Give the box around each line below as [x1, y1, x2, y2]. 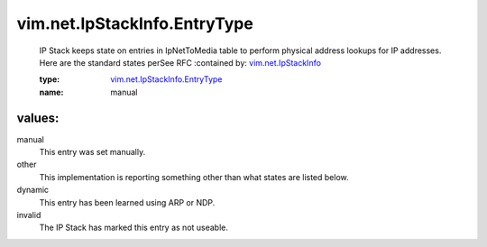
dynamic [16, 185, 50, 196]
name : [39, 87, 64, 97]
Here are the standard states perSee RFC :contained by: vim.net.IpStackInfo [39, 57, 322, 68]
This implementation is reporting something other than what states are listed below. [39, 171, 349, 182]
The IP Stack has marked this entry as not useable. [39, 222, 229, 233]
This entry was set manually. [39, 147, 146, 158]
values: [16, 110, 60, 125]
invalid [16, 209, 41, 220]
